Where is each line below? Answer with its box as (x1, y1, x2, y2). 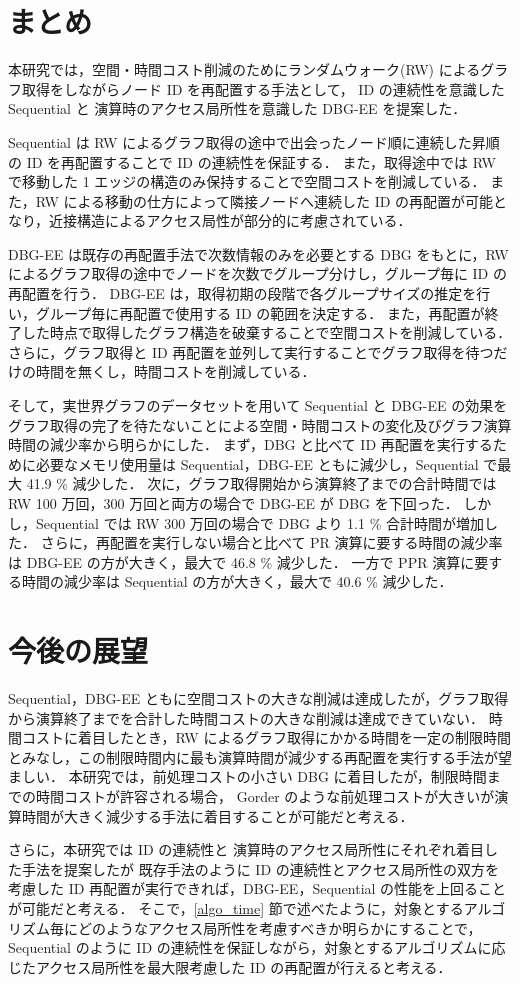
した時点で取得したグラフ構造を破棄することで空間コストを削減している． (21, 322, 512, 343)
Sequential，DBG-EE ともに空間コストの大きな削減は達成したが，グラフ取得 (8, 688, 509, 709)
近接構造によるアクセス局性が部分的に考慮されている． (49, 210, 412, 231)
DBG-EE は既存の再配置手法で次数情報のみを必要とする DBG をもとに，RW (8, 243, 509, 264)
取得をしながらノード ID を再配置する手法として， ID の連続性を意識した (21, 78, 505, 99)
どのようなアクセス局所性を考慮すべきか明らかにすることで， (77, 917, 482, 938)
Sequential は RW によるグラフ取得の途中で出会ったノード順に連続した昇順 (8, 131, 500, 152)
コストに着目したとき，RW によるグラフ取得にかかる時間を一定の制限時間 (21, 727, 511, 748)
